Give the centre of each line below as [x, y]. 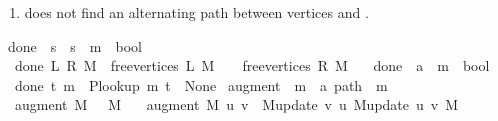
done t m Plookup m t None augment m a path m [201, 84]
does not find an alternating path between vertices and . [196, 12]
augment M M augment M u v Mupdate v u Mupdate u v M [236, 104]
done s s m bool [74, 45]
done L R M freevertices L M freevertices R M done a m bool [252, 65]
